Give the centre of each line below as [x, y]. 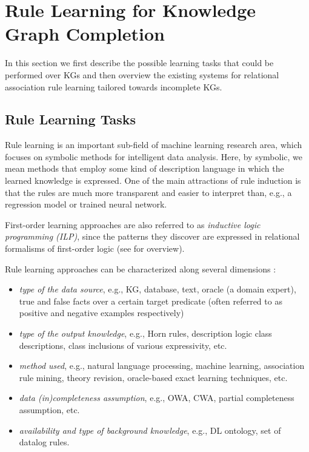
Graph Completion [85, 34]
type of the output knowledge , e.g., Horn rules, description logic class [145, 333]
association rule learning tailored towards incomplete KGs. [114, 86]
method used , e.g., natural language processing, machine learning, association [162, 366]
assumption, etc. [49, 409]
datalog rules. [44, 442]
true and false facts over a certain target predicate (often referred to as [151, 301]
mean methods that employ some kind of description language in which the [145, 168]
